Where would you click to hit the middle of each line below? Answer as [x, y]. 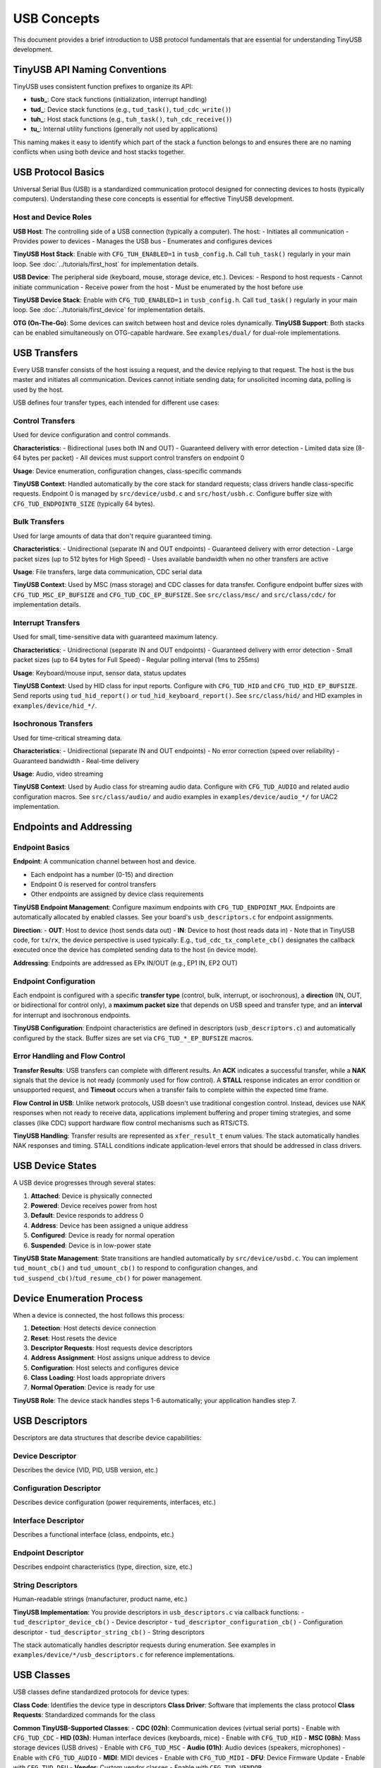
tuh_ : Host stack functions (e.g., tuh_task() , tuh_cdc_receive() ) [131, 120]
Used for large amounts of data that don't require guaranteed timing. [113, 536]
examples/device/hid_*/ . [55, 705]
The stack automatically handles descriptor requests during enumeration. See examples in [144, 1645]
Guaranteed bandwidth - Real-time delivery [76, 761]
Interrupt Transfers [47, 622]
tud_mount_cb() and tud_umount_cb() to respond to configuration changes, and [135, 1268]
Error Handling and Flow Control [69, 1056]
